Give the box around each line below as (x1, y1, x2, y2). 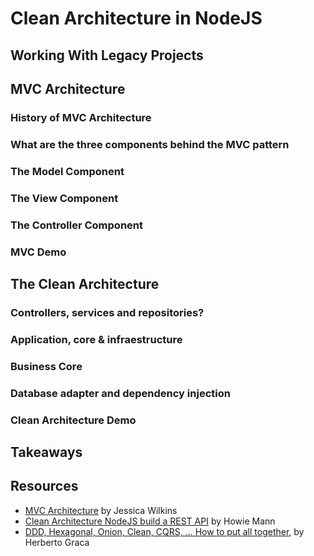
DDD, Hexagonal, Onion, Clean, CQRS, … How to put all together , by (24, 525, 305, 537)
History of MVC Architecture (10, 110, 152, 124)
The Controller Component (10, 218, 143, 232)
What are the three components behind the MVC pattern (10, 137, 290, 151)
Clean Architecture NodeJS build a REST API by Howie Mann (24, 515, 276, 527)
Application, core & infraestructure (10, 332, 183, 346)
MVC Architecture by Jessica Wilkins (24, 504, 178, 516)
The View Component (10, 191, 119, 205)
